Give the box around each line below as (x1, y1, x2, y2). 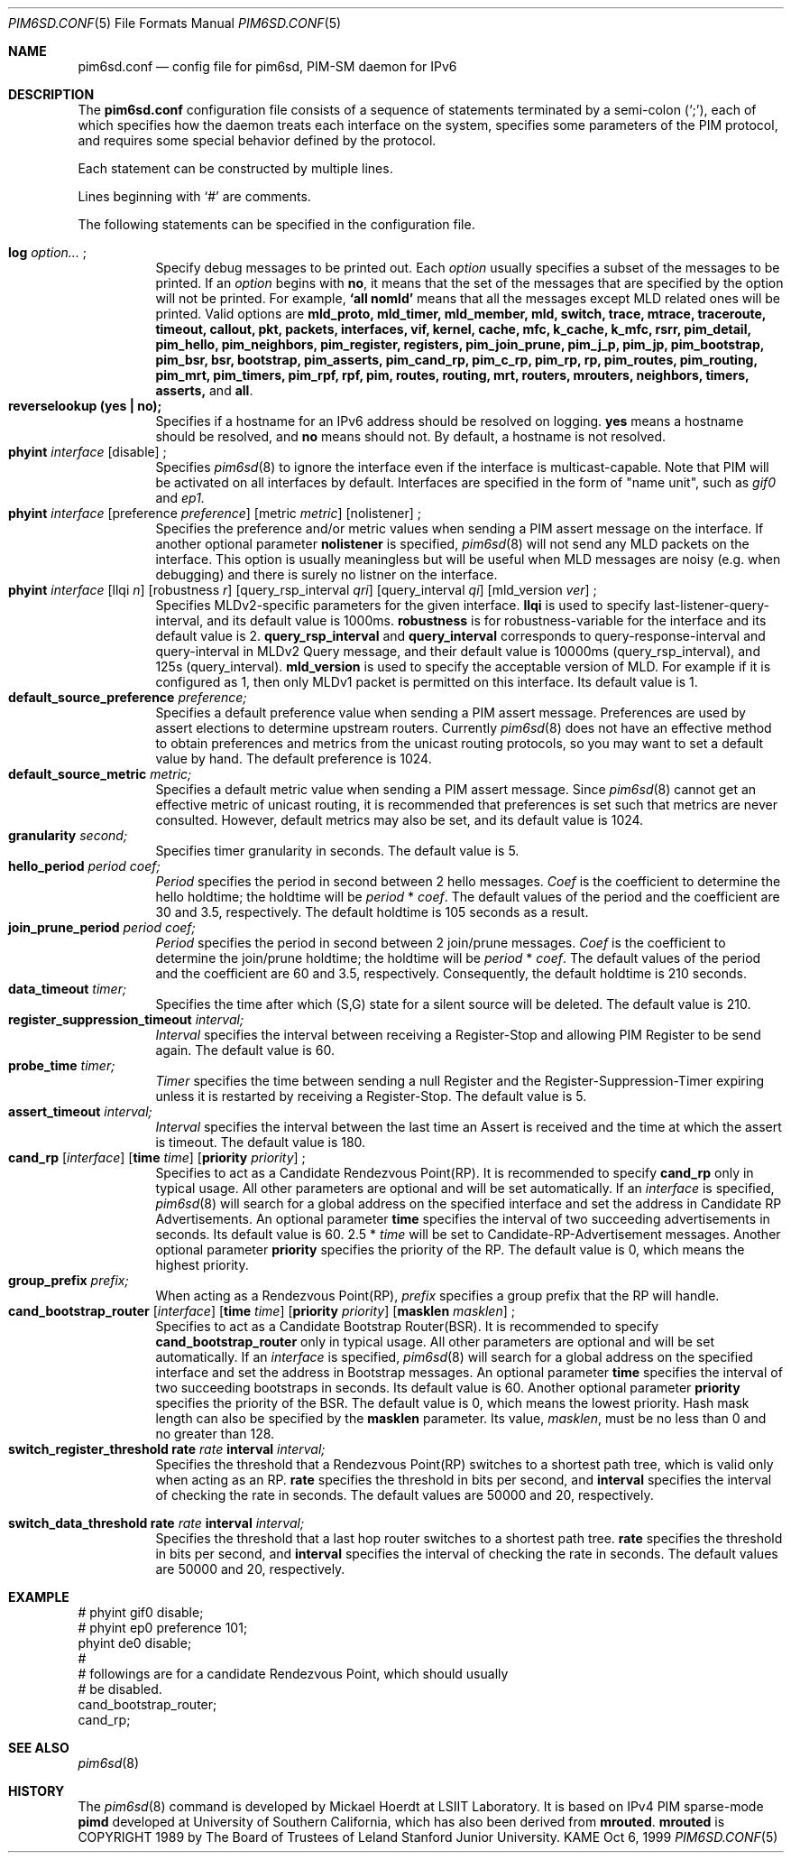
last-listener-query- (653, 597, 769, 613)
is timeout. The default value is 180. (155, 1134, 366, 1150)
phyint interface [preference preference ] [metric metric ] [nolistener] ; (8, 505, 422, 521)
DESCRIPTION (8, 87, 95, 102)
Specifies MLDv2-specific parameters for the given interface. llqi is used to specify (155, 597, 650, 613)
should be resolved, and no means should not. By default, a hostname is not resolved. (155, 429, 667, 444)
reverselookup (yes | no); (8, 398, 162, 413)
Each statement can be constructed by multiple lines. (78, 161, 393, 176)
